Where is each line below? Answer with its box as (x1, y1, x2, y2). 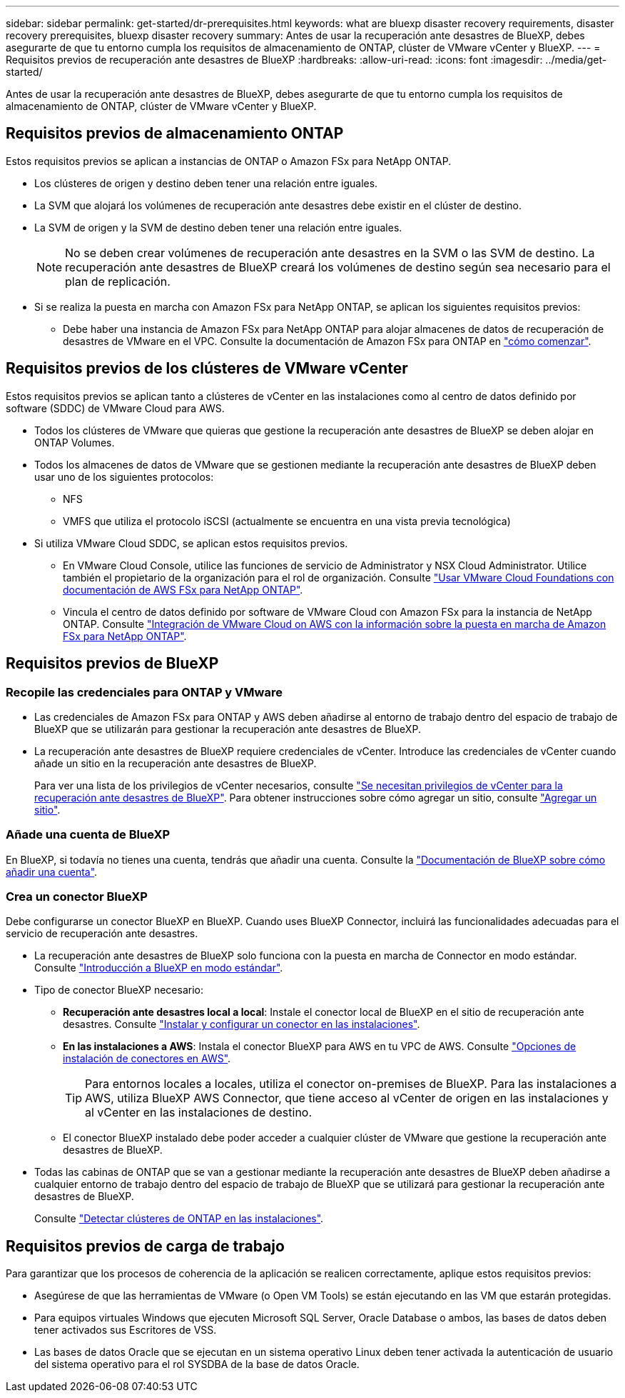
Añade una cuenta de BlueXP (6, 827, 171, 842)
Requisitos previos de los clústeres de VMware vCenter (6, 359, 408, 378)
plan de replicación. (65, 274, 171, 289)
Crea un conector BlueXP (6, 889, 148, 904)
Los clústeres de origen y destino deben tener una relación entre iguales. (34, 176, 378, 189)
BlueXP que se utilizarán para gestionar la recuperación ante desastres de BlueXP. (34, 722, 421, 735)
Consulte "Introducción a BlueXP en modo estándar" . (34, 962, 283, 974)
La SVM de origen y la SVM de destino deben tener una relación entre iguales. (34, 221, 402, 234)
